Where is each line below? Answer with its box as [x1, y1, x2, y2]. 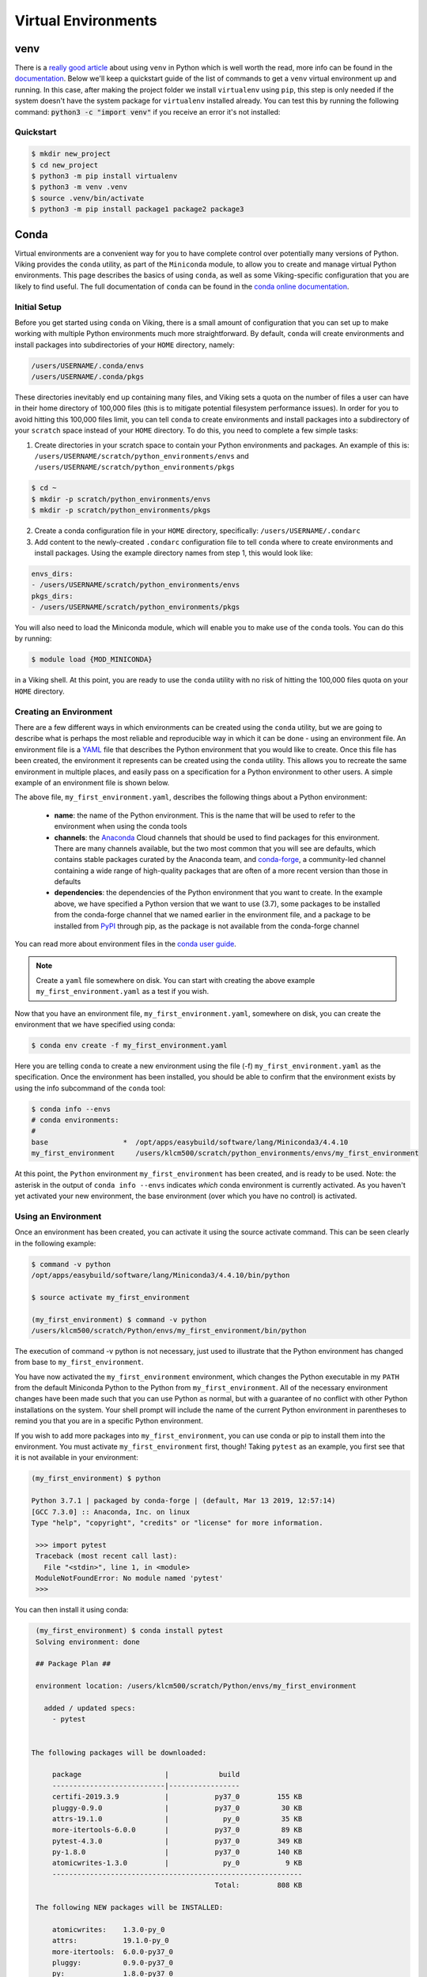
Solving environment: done [36, 1637, 140, 1646]
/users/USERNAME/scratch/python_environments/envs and [34, 452, 249, 461]
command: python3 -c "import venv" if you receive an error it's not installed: [14, 107, 281, 116]
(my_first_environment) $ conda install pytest [36, 1626, 224, 1635]
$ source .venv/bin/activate [31, 194, 145, 202]
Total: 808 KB [214, 1881, 303, 1890]
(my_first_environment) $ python [31, 1474, 161, 1483]
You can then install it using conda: [14, 1605, 129, 1615]
